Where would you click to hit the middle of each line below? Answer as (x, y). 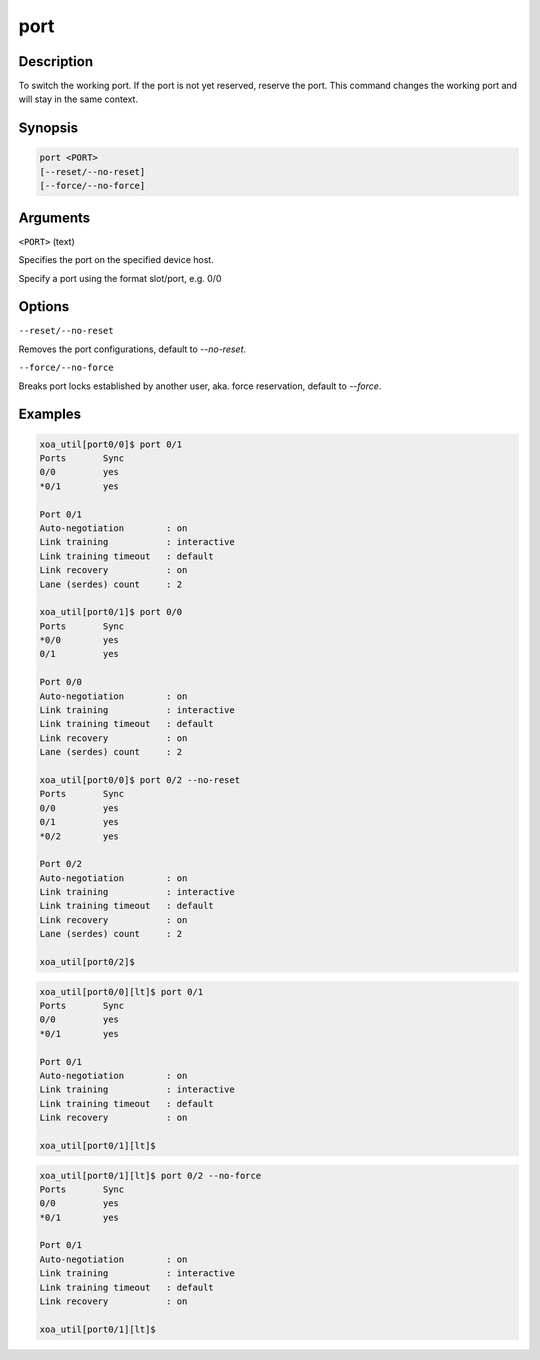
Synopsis (48, 128)
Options (44, 306)
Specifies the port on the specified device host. (116, 260)
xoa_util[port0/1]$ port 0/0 (111, 612)
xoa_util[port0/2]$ (87, 962)
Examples (50, 414)
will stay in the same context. (78, 99)
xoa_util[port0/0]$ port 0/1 (111, 444)
